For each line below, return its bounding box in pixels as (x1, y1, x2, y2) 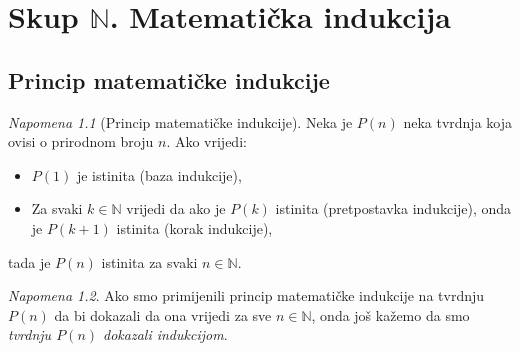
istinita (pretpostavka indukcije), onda (275, 198, 512, 219)
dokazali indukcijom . (103, 324, 228, 345)
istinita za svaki (101, 251, 198, 272)
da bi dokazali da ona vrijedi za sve (54, 304, 272, 325)
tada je (8, 251, 51, 272)
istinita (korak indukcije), (116, 217, 273, 238)
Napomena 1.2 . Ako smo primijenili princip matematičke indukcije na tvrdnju (8, 285, 485, 306)
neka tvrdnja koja (403, 111, 512, 132)
